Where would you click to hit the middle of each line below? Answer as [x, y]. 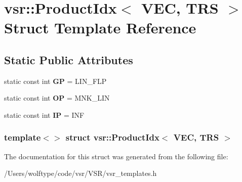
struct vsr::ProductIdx [112, 137]
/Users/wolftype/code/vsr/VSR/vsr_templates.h [80, 173]
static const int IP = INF [44, 115]
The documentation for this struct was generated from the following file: [116, 156]
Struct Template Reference [100, 28]
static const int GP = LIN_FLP [55, 81]
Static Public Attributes [69, 59]
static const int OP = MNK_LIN [57, 98]
